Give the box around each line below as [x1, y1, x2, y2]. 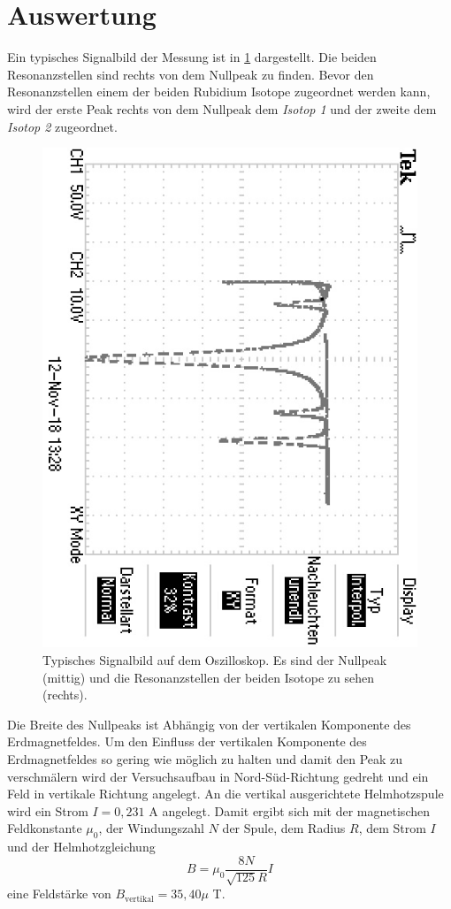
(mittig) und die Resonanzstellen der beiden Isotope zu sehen [42, 668, 375, 686]
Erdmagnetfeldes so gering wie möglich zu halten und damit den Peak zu [7, 749, 403, 768]
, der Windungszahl [98, 819, 205, 837]
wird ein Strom [7, 801, 88, 820]
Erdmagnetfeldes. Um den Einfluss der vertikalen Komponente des [7, 732, 367, 751]
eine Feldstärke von [7, 884, 111, 903]
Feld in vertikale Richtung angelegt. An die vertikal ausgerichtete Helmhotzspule [7, 784, 444, 803]
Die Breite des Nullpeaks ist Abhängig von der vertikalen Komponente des [7, 714, 411, 733]
